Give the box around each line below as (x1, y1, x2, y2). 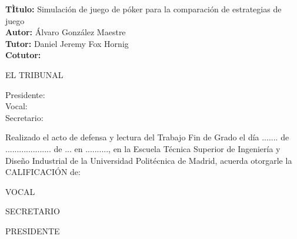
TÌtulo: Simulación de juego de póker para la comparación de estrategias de (5, 3, 282, 15)
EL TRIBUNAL (5, 68, 64, 80)
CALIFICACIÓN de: (5, 166, 81, 178)
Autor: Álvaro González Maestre (5, 26, 126, 38)
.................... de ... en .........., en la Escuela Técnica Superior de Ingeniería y (5, 142, 281, 154)
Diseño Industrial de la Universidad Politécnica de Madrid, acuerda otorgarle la (5, 154, 292, 166)
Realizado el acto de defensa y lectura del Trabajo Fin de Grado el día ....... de (5, 131, 289, 143)
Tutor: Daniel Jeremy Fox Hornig (5, 37, 129, 49)
